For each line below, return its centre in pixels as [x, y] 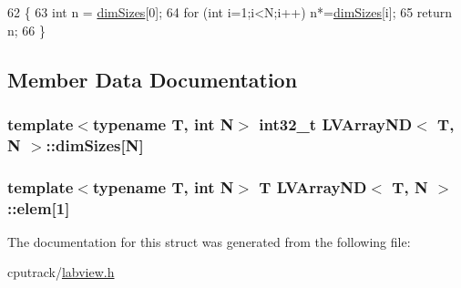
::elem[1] [39, 207]
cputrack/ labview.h [61, 272]
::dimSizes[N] [95, 144]
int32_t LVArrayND [336, 123]
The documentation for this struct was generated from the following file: [209, 241]
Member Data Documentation [153, 79]
